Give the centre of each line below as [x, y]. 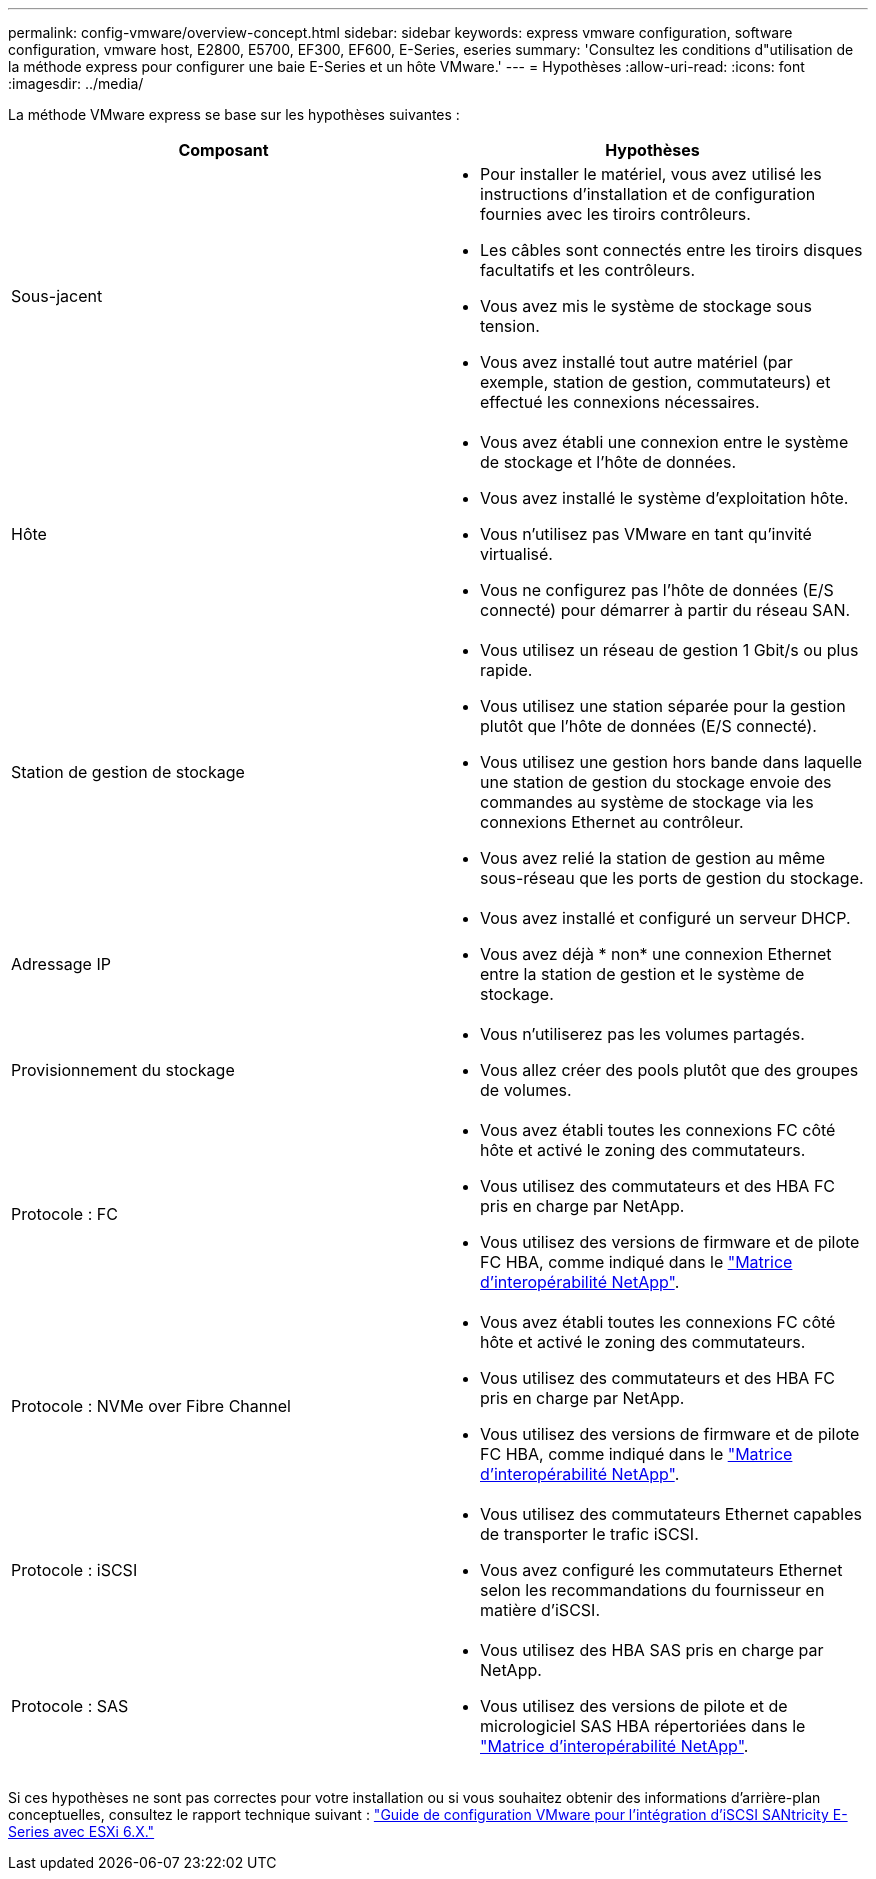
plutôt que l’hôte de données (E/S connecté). [648, 726]
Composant [223, 150]
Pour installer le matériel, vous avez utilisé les [651, 174]
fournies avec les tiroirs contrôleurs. [615, 214]
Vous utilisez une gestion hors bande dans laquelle [671, 762]
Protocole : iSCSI [74, 1570]
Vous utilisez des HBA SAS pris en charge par [652, 1650]
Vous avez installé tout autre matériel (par [636, 362]
